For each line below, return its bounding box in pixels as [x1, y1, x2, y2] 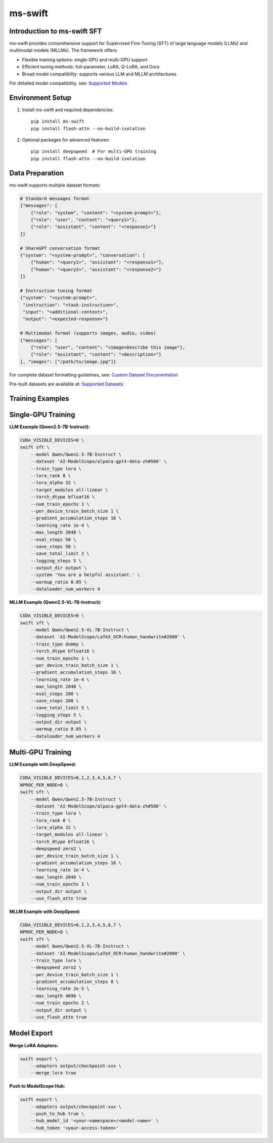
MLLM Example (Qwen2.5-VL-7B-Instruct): [9, 599, 102, 605]
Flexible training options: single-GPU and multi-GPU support [22, 56, 148, 63]
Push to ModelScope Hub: [9, 1083, 66, 1089]
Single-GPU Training [9, 410, 75, 419]
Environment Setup [9, 93, 72, 102]
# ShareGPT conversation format [20, 245, 101, 251]
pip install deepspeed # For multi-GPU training [31, 148, 157, 155]
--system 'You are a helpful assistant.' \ [30, 572, 140, 578]
